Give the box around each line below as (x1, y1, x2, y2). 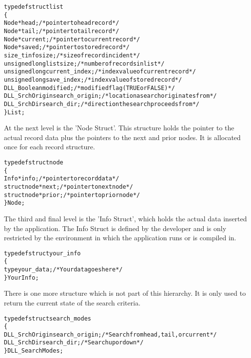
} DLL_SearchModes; (4, 347, 63, 355)
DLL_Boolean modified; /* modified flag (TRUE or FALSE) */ (4, 84, 175, 91)
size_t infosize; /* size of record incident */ (4, 52, 140, 59)
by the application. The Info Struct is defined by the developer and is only (4, 223, 227, 233)
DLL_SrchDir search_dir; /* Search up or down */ (4, 339, 144, 346)
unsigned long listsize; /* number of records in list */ (4, 60, 165, 67)
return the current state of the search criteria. (4, 297, 141, 307)
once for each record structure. (4, 142, 95, 152)
